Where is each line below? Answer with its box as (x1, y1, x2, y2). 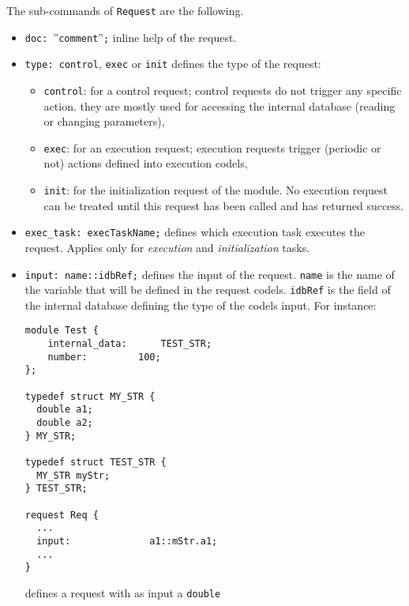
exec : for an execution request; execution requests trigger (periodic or (43, 139, 381, 156)
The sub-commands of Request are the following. (6, 2, 244, 18)
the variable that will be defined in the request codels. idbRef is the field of (24, 281, 391, 298)
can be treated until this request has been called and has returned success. (43, 197, 404, 213)
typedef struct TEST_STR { (24, 457, 167, 469)
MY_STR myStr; (36, 469, 111, 481)
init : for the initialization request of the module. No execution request (43, 182, 388, 198)
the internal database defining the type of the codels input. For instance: (24, 296, 377, 313)
